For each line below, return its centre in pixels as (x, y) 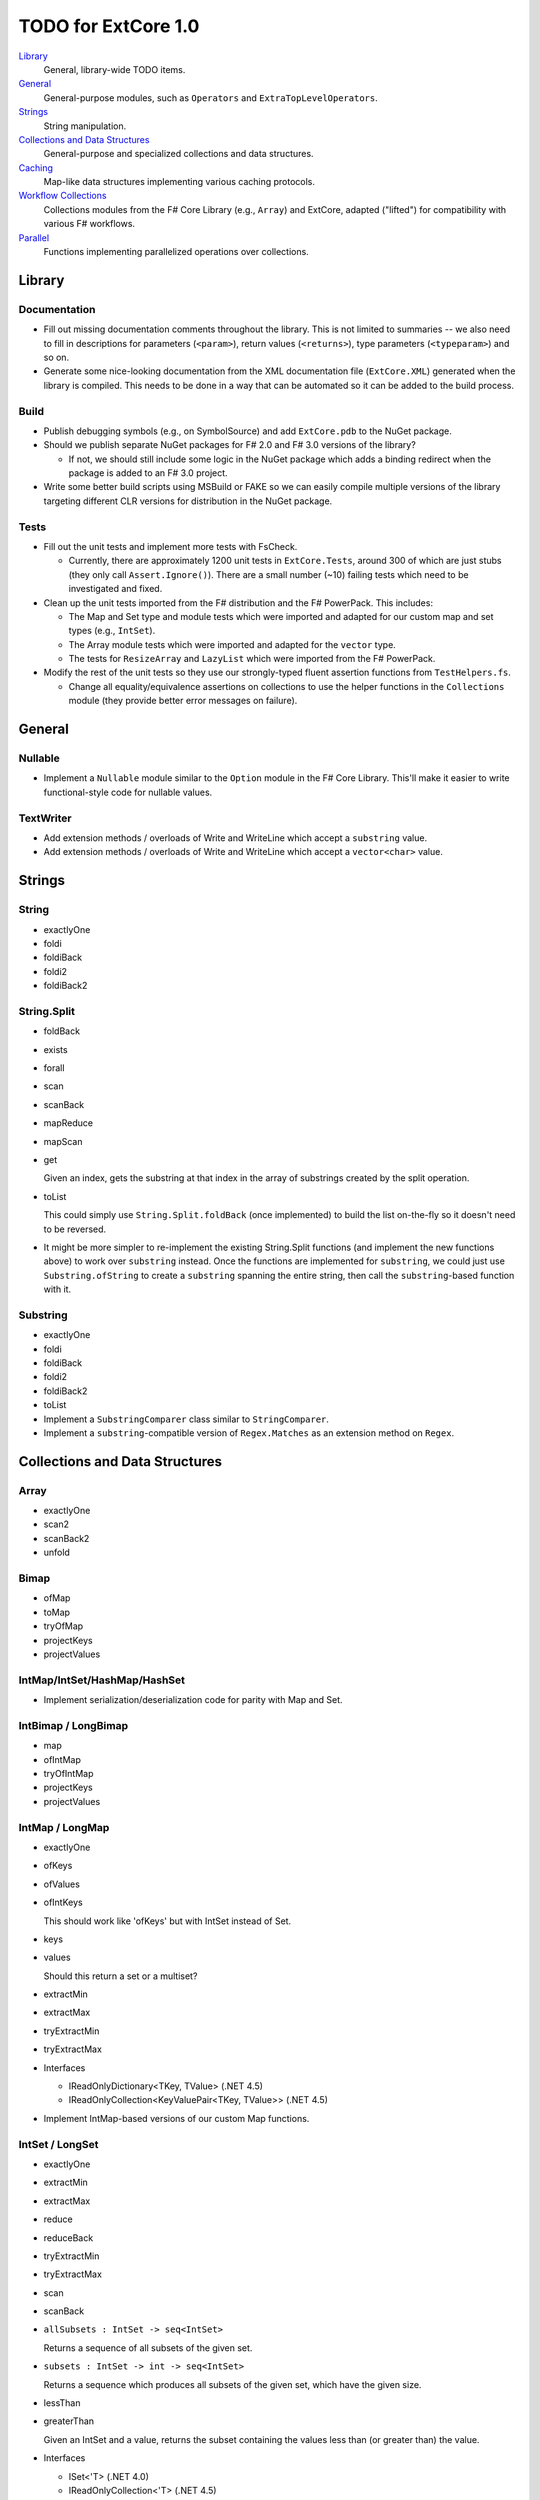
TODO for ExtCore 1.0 (109, 26)
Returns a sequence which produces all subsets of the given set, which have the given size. (232, 2384)
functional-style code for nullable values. (128, 792)
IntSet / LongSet (58, 2144)
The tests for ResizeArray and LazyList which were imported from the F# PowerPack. (252, 659)
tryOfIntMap (68, 1774)
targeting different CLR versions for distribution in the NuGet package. (188, 501)
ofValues (61, 1884)
